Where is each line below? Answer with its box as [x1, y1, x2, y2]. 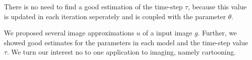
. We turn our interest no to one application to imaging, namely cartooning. [7, 47, 236, 57]
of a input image [142, 28, 192, 38]
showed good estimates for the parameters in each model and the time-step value [4, 37, 248, 47]
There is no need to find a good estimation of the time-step [4, 1, 183, 11]
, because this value [188, 1, 247, 11]
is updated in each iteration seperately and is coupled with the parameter [4, 11, 226, 21]
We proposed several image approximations [4, 28, 134, 38]
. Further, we [197, 28, 237, 38]
